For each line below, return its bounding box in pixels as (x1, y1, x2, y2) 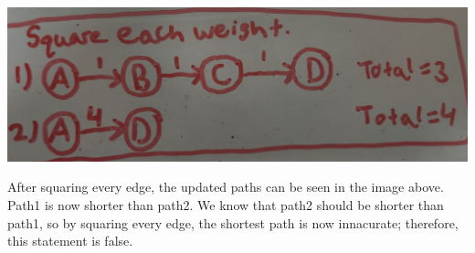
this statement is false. (7, 231, 133, 250)
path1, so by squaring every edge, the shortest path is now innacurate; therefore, (7, 213, 459, 232)
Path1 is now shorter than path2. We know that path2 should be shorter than (7, 195, 444, 214)
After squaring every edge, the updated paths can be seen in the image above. (7, 177, 444, 196)
